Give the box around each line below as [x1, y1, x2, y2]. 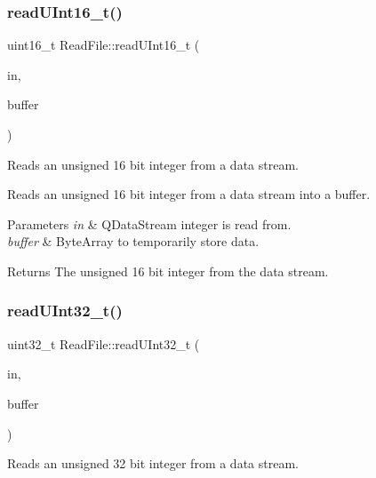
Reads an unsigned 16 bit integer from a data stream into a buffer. [7, 185, 371, 203]
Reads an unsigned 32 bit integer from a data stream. [7, 454, 299, 473]
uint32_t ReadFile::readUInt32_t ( [7, 334, 200, 353]
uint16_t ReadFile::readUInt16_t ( [7, 36, 200, 54]
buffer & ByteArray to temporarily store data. [7, 232, 260, 251]
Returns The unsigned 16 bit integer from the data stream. [7, 261, 329, 280]
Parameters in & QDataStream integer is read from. [7, 214, 292, 233]
